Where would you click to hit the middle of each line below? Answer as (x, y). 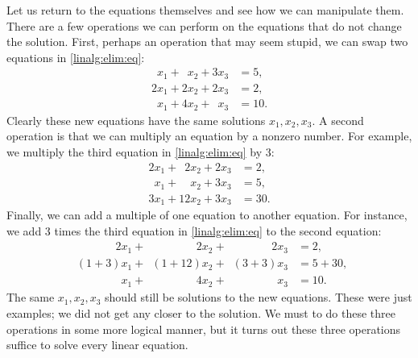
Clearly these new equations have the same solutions (136, 120)
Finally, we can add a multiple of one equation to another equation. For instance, (207, 215)
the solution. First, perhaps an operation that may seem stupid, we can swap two (207, 42)
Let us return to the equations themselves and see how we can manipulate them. (205, 10)
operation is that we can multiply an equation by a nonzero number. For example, (209, 136)
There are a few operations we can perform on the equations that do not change (204, 25)
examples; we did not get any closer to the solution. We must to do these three (201, 312)
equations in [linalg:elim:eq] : (76, 57)
